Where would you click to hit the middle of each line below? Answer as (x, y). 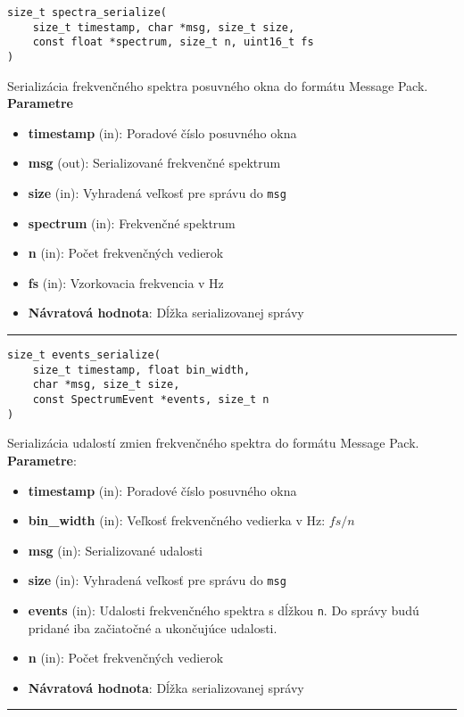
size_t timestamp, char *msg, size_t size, (164, 27)
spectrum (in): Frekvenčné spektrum (132, 223)
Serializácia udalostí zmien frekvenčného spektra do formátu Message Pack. (213, 443)
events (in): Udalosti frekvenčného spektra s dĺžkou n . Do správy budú (224, 610)
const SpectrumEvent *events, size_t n (151, 400)
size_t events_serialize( (84, 355)
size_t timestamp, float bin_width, (141, 370)
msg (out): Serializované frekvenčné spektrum (154, 163)
